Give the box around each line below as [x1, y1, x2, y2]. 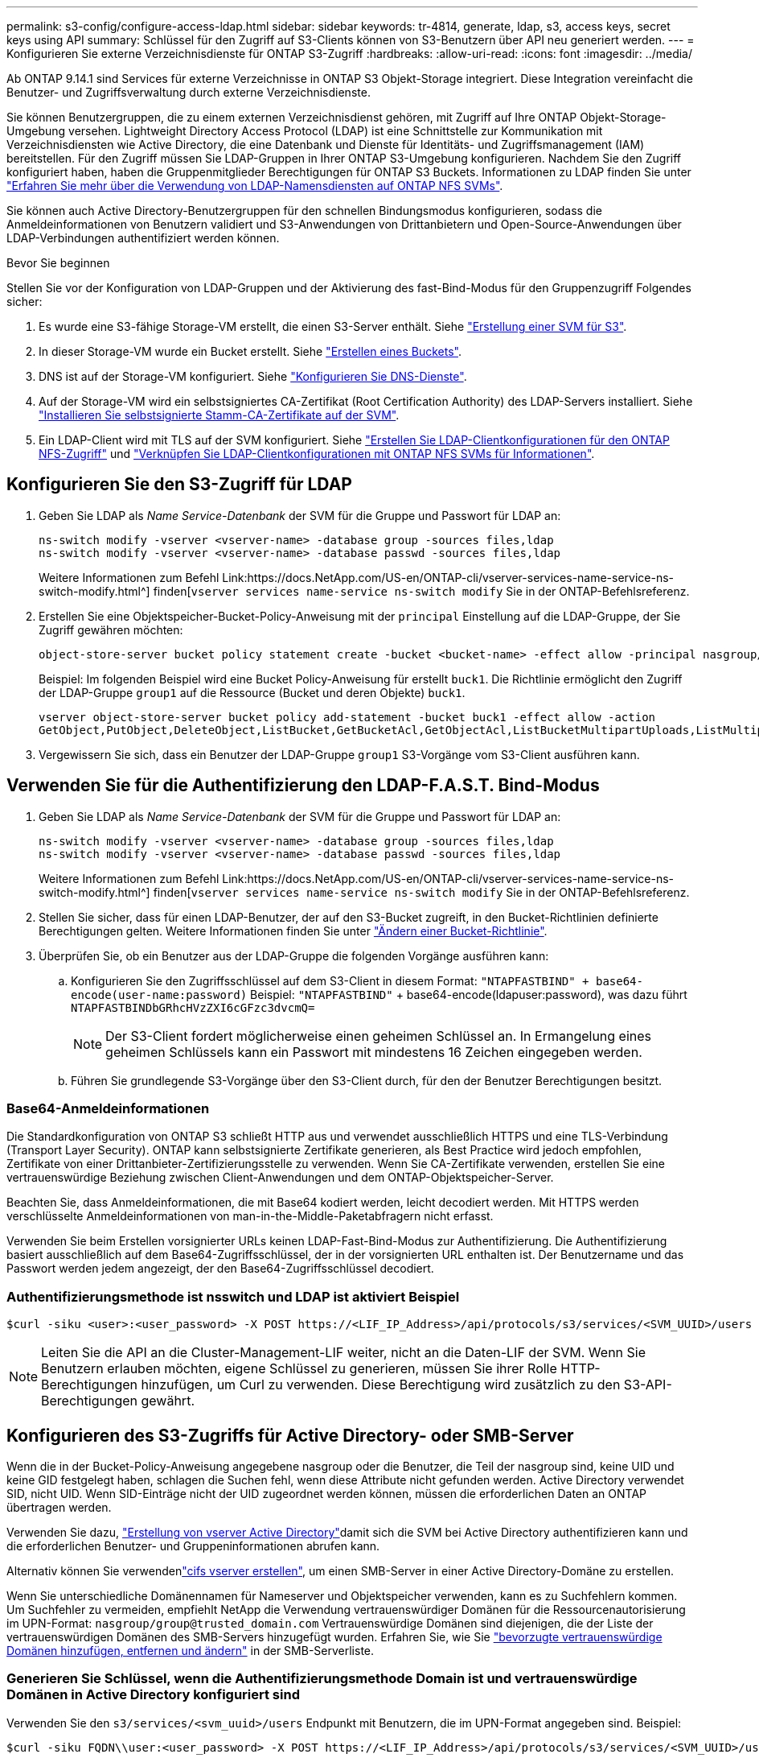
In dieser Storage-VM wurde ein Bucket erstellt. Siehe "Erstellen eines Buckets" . [39, 345, 462, 358]
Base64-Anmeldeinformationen [6, 1100, 210, 1117]
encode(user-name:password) [71, 988, 248, 1001]
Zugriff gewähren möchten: [39, 622, 183, 637]
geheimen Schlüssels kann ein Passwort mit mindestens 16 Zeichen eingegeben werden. [105, 1043, 642, 1060]
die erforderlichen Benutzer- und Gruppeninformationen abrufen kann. [6, 1539, 380, 1554]
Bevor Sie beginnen [6, 256, 110, 270]
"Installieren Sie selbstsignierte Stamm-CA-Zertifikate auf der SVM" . [39, 408, 400, 422]
